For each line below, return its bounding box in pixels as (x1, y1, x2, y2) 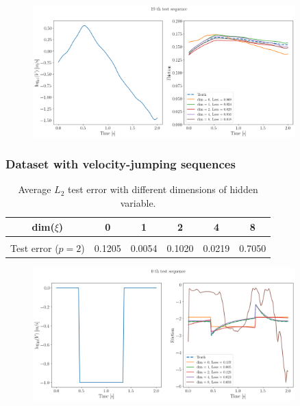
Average (18, 182, 51, 196)
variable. (120, 196, 156, 210)
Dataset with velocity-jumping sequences (5, 155, 236, 173)
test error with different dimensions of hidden (68, 182, 258, 196)
